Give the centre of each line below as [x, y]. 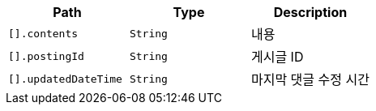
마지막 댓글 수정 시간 [310, 79]
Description [310, 12]
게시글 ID [277, 57]
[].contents [43, 33]
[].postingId [46, 56]
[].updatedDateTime [65, 79]
